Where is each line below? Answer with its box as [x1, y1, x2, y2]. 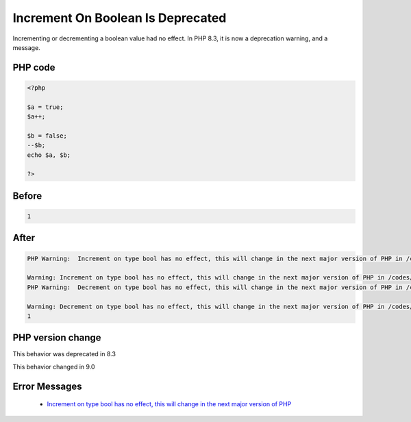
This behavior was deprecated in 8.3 [12, 350, 116, 358]
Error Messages [12, 380, 82, 392]
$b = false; [27, 132, 68, 140]
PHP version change [12, 332, 102, 344]
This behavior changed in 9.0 [12, 362, 95, 371]
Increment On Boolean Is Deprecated [12, 10, 227, 25]
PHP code [12, 62, 55, 73]
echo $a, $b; [27, 151, 71, 159]
